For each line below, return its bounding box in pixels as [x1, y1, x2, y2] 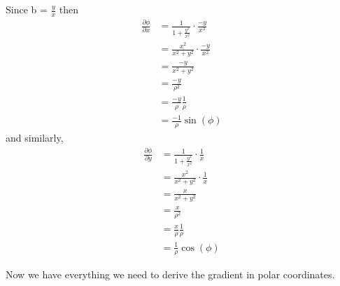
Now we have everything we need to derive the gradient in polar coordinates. [6, 267, 335, 282]
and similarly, [6, 130, 64, 145]
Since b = [6, 2, 48, 16]
